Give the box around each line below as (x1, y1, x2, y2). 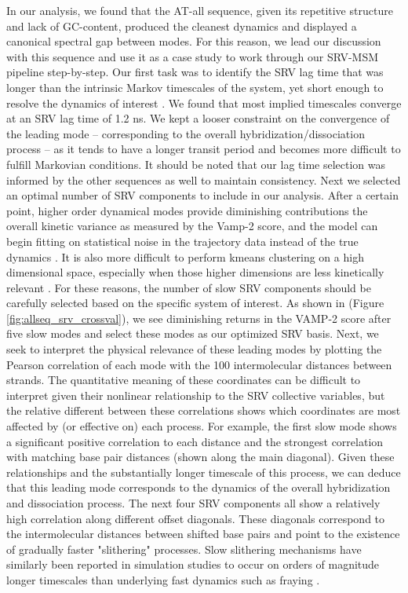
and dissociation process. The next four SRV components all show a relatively (6, 495, 381, 511)
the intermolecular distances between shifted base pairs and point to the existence (6, 525, 400, 542)
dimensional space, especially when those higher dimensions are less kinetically (6, 264, 384, 280)
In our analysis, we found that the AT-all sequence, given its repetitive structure (6, 2, 393, 18)
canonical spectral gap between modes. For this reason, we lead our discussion (6, 33, 381, 49)
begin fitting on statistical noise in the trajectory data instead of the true (6, 232, 359, 249)
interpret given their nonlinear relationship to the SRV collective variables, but (6, 386, 385, 403)
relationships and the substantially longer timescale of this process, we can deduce (6, 463, 401, 480)
